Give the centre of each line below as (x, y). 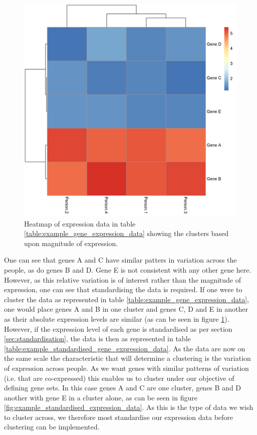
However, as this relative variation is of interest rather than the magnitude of (123, 279)
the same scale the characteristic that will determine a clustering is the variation (127, 358)
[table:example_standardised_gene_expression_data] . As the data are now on (125, 348)
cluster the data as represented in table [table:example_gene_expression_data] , (127, 299)
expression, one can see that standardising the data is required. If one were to (123, 289)
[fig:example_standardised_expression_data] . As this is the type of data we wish (129, 407)
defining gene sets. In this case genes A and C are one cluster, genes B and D (123, 388)
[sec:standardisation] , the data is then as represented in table (97, 339)
